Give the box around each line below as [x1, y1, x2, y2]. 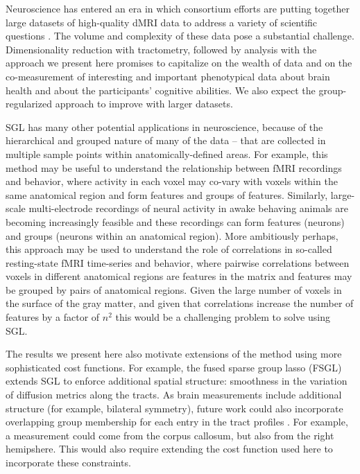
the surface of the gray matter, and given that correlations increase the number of [6, 296, 354, 310]
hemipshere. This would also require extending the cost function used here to [6, 441, 333, 456]
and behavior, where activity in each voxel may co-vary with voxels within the [6, 174, 338, 188]
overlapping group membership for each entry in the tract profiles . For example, [6, 414, 348, 429]
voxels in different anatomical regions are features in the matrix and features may [6, 269, 352, 283]
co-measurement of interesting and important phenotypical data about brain [6, 69, 330, 83]
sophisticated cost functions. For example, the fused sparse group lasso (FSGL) [6, 360, 342, 374]
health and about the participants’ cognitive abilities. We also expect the [6, 82, 316, 97]
